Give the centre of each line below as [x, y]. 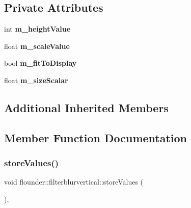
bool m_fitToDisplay [40, 63]
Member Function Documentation [96, 137]
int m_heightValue [37, 29]
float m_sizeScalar [36, 80]
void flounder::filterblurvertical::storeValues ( [74, 182]
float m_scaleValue [37, 46]
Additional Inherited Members [86, 107]
